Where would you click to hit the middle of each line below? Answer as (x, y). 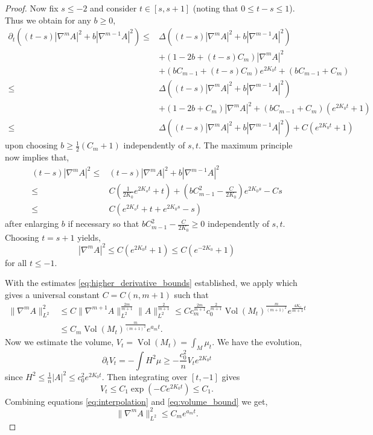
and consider (113, 8)
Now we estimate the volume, (59, 342)
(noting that (215, 8)
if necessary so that (104, 224)
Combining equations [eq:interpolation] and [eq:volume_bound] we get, (136, 401)
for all (16, 262)
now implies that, (37, 157)
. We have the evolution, (257, 342)
